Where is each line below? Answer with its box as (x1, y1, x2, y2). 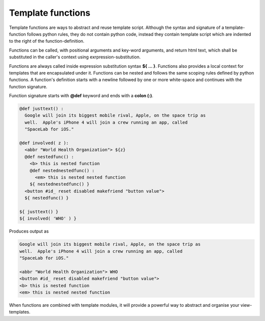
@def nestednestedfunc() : (29, 167, 95, 173)
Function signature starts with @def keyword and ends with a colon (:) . (9, 93, 154, 99)
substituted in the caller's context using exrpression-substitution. (9, 54, 141, 60)
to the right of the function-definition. (9, 38, 84, 44)
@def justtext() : (19, 106, 64, 111)
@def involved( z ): (19, 140, 69, 146)
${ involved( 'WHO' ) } (19, 216, 77, 221)
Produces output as (9, 228, 49, 234)
